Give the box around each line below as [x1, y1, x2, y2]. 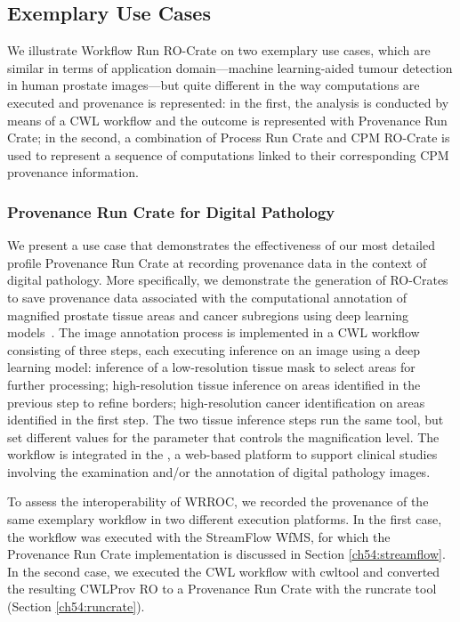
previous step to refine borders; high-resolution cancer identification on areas [7, 392, 425, 411]
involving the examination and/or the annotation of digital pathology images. [7, 462, 431, 481]
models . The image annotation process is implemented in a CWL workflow [7, 323, 420, 342]
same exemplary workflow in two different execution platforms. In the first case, [7, 510, 442, 529]
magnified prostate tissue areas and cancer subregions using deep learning [7, 305, 409, 324]
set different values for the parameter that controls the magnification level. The [7, 427, 440, 446]
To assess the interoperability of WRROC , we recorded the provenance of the [7, 492, 429, 511]
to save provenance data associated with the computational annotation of [7, 287, 408, 306]
